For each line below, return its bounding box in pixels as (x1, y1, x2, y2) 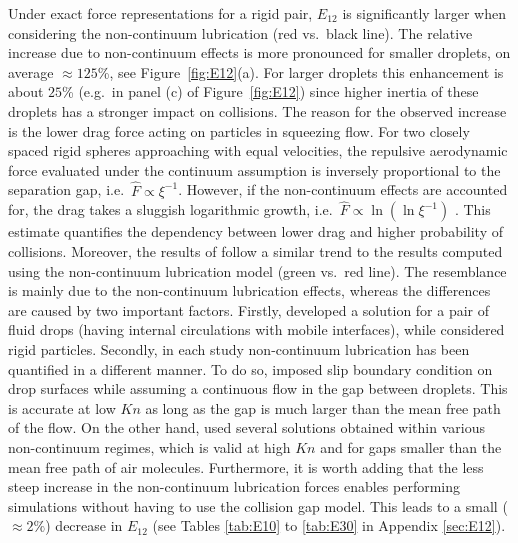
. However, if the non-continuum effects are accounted (178, 179, 508, 200)
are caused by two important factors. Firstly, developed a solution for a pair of (8, 299, 490, 320)
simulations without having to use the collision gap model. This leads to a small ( (8, 495, 508, 516)
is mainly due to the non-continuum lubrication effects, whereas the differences (8, 280, 491, 301)
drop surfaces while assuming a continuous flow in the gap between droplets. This (8, 378, 508, 399)
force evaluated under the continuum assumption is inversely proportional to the (8, 159, 501, 180)
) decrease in (45, 515, 123, 536)
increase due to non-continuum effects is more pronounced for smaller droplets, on (8, 42, 511, 63)
